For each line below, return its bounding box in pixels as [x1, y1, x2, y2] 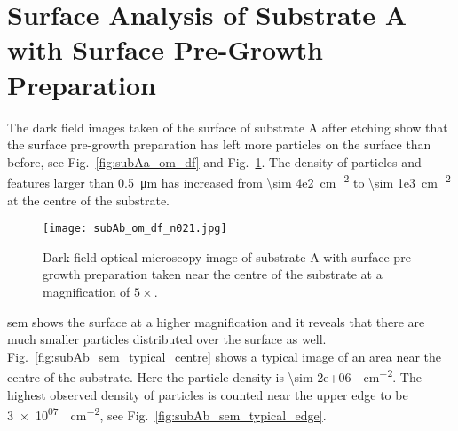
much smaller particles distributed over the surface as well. [7, 330, 327, 348]
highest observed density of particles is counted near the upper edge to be [7, 385, 408, 403]
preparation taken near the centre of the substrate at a [84, 265, 383, 283]
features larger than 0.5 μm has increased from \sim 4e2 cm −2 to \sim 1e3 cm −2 [7, 171, 451, 191]
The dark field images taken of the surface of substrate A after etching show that [7, 117, 448, 136]
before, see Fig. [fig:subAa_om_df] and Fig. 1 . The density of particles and [7, 152, 422, 171]
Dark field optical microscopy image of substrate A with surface [43, 247, 390, 266]
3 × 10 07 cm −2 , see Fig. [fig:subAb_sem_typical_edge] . [7, 403, 327, 424]
